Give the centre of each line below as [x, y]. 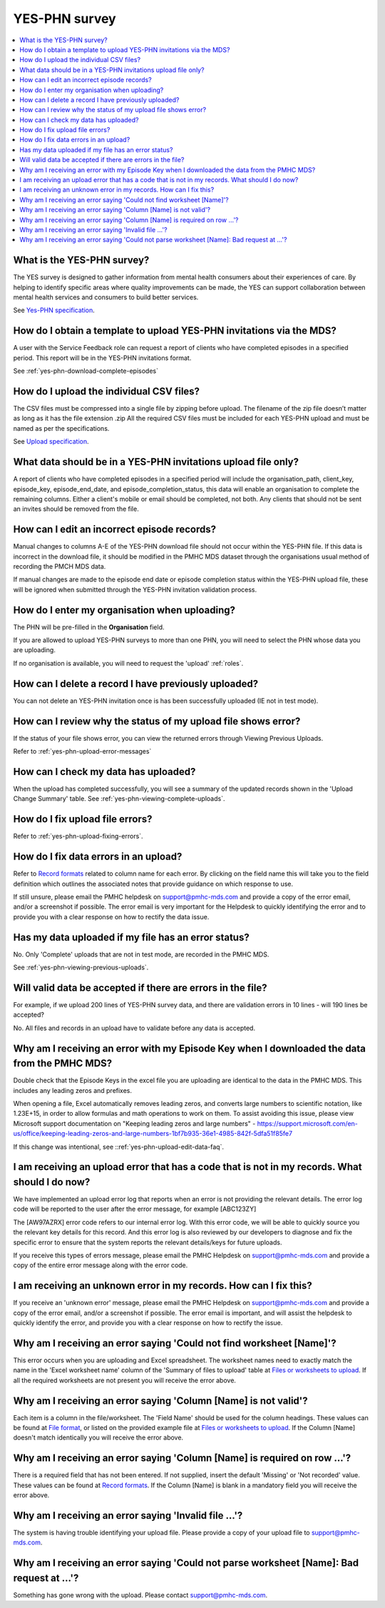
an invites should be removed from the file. [76, 509]
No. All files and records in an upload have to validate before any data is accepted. [134, 1028]
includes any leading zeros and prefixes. [72, 1090]
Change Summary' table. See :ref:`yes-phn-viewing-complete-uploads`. [119, 799]
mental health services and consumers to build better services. [106, 297]
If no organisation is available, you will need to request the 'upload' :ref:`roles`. [128, 663]
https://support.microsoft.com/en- [307, 1123]
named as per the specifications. [61, 428]
